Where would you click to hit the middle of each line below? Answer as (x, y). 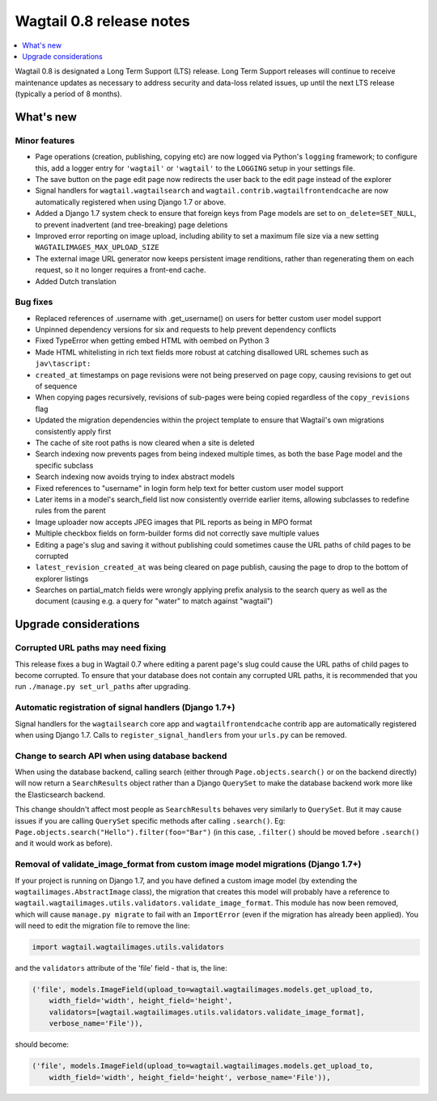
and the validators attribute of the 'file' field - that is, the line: (121, 968)
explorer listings (62, 578)
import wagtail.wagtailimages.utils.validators (128, 947)
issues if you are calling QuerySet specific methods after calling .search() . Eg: (150, 820)
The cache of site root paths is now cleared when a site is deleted (145, 443)
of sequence (56, 386)
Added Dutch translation (76, 281)
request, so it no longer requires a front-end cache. (121, 270)
